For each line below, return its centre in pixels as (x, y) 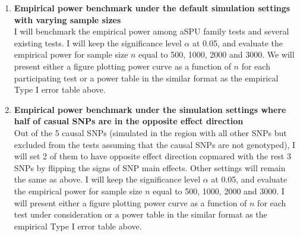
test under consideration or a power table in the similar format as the (140, 214)
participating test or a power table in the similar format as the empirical (146, 78)
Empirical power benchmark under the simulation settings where (150, 109)
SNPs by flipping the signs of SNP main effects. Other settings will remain (150, 167)
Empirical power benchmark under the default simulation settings (152, 8)
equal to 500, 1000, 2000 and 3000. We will (217, 54)
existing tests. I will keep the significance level (98, 43)
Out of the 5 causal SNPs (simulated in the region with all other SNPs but (150, 132)
